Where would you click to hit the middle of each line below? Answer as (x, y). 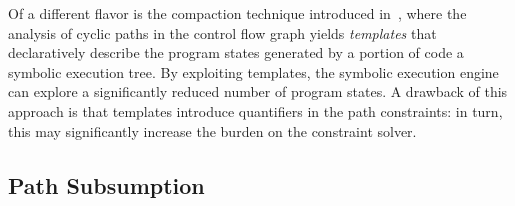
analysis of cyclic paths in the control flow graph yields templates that (222, 32)
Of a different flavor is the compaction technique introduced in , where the (237, 13)
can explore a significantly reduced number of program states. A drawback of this (258, 91)
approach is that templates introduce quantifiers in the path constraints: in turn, (255, 110)
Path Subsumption (106, 184)
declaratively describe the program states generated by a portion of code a (236, 52)
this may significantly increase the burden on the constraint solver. (212, 130)
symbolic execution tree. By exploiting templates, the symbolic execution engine (253, 71)
